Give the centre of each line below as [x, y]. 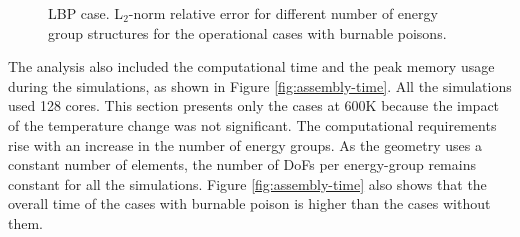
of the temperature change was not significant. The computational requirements [252, 124]
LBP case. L [86, 13]
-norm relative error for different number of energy [283, 13]
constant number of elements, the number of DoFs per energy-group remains [242, 164]
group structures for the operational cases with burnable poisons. [247, 32]
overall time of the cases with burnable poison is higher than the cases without [249, 203]
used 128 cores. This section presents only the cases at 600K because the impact [254, 105]
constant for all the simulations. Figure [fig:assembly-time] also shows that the [247, 183]
